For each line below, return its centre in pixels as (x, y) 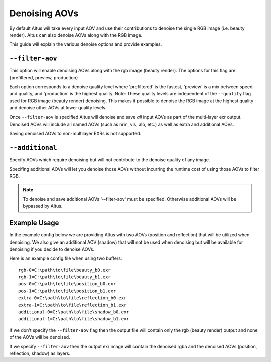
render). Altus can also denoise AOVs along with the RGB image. (76, 35)
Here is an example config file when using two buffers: (66, 258)
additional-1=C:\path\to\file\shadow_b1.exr (74, 319)
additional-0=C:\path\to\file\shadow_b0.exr (74, 312)
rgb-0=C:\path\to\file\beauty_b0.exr (65, 270)
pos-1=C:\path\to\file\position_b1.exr (67, 291)
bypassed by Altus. (43, 206)
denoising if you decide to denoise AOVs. (52, 249)
